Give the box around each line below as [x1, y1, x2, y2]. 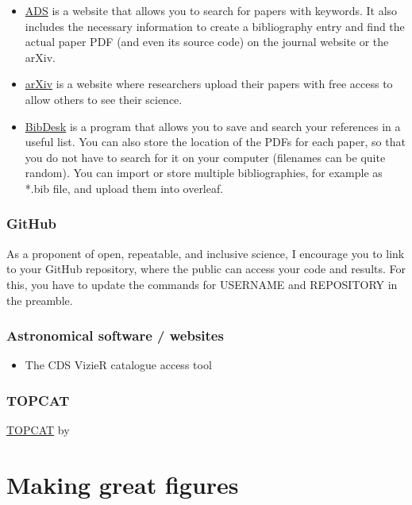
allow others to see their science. [25, 91, 183, 107]
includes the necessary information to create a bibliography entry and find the [25, 17, 405, 34]
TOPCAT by [6, 422, 70, 438]
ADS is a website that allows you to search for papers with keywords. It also [25, 2, 398, 18]
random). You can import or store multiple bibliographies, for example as [25, 164, 383, 181]
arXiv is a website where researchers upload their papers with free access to [25, 75, 393, 92]
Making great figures [6, 468, 239, 500]
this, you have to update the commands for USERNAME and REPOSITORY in [6, 276, 398, 292]
